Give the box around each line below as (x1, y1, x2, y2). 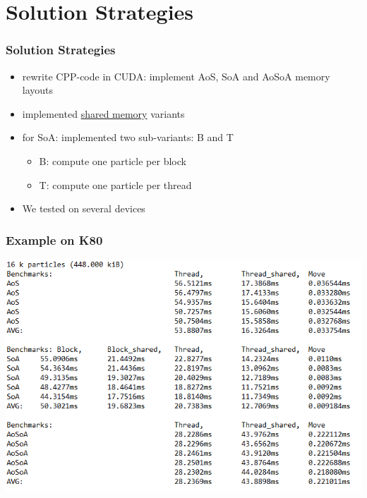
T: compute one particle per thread (39, 177, 192, 192)
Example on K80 (6, 231, 103, 248)
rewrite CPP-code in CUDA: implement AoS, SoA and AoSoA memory (22, 68, 330, 83)
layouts (22, 83, 54, 97)
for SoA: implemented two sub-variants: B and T (22, 130, 234, 145)
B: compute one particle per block (39, 153, 186, 168)
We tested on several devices (22, 201, 145, 216)
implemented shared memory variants (22, 106, 185, 121)
